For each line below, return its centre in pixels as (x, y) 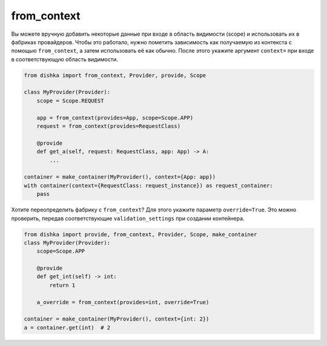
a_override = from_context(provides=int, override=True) (123, 302)
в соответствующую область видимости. (64, 59)
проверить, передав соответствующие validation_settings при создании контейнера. (128, 218)
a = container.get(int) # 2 (67, 328)
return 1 (62, 285)
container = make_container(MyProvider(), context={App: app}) (120, 177)
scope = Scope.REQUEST (70, 101)
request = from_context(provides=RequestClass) (109, 126)
